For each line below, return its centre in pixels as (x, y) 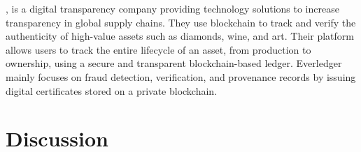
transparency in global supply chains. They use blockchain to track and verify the (181, 22)
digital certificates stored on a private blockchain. (112, 90)
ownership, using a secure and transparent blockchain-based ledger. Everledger (174, 63)
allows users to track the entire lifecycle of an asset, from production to (158, 49)
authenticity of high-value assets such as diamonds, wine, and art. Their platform (180, 36)
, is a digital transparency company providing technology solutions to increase (172, 8)
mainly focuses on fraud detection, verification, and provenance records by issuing (181, 76)
